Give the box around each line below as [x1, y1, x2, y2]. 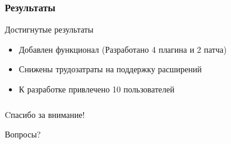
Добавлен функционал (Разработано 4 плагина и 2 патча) [18, 43, 227, 55]
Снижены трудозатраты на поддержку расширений [18, 63, 202, 75]
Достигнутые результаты [5, 23, 93, 36]
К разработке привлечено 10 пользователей [18, 83, 174, 95]
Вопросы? [5, 128, 41, 140]
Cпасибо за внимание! [5, 108, 85, 120]
